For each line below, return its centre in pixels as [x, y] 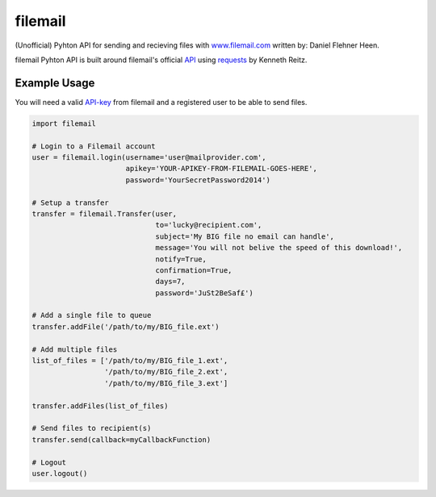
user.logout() [60, 473]
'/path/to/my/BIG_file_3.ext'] [166, 383]
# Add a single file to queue [92, 315]
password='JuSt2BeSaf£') [204, 293]
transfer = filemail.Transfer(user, [105, 213]
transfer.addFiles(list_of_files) [100, 406]
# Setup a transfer [70, 203]
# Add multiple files [75, 349]
